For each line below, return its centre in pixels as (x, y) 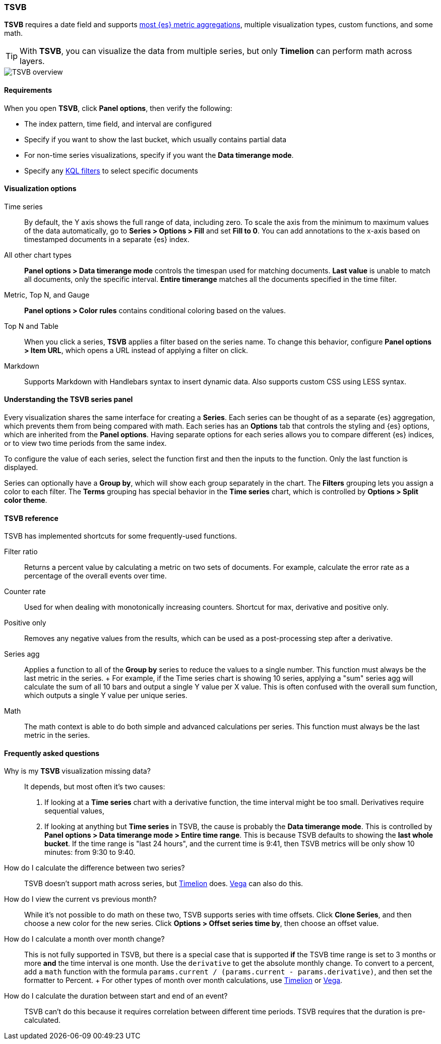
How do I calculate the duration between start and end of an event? (116, 996)
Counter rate (25, 592)
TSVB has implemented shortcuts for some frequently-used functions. (120, 536)
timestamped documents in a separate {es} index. (107, 239)
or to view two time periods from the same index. (85, 443)
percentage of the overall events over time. (96, 576)
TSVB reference (31, 518)
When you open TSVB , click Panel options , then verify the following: (118, 108)
